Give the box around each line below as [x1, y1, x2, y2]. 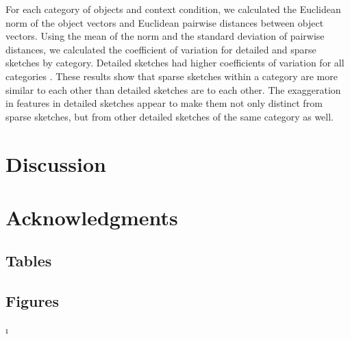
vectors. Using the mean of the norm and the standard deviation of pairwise [5, 29, 325, 43]
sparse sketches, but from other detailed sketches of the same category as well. [5, 109, 334, 123]
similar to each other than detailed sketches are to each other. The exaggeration [5, 82, 341, 97]
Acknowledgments [5, 203, 178, 231]
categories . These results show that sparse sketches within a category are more [5, 68, 338, 83]
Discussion [5, 149, 106, 177]
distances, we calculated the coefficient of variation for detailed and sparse [5, 42, 316, 56]
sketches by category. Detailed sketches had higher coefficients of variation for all [5, 55, 345, 70]
